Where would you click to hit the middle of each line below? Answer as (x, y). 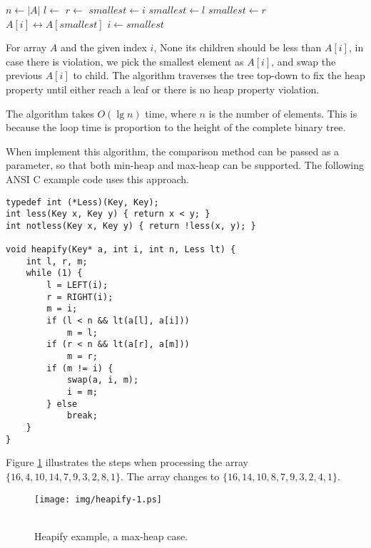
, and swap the (304, 61)
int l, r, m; (57, 261)
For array (26, 47)
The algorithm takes (50, 113)
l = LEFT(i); (77, 285)
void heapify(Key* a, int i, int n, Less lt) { (121, 250)
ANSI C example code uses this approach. (97, 179)
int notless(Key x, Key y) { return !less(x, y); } (131, 226)
